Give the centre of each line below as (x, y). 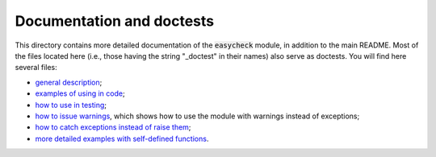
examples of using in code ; (80, 93)
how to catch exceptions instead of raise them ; (113, 127)
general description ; (69, 82)
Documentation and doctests (115, 21)
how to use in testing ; (71, 105)
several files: (36, 68)
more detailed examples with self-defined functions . (122, 138)
